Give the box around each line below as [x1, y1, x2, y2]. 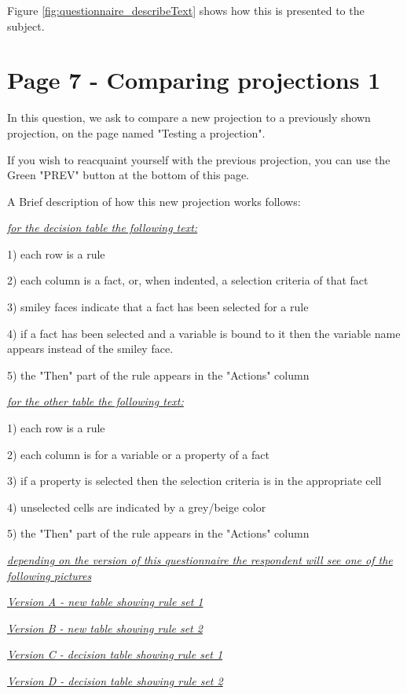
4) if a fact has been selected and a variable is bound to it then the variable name [7, 325, 401, 341]
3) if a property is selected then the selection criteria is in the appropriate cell [7, 472, 382, 489]
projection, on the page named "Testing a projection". [7, 124, 266, 141]
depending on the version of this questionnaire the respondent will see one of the [7, 552, 393, 567]
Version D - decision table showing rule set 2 [7, 672, 223, 688]
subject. [7, 17, 45, 34]
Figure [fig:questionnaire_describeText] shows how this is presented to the [7, 2, 365, 18]
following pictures [7, 567, 92, 583]
